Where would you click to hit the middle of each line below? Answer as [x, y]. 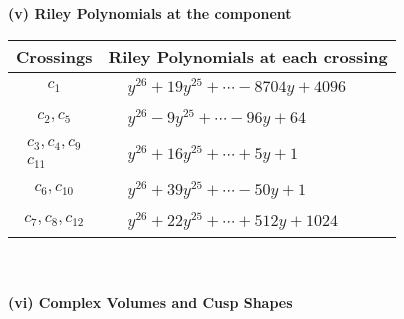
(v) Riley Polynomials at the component [150, 13]
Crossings [54, 56]
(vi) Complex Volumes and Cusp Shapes [150, 302]
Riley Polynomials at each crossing [248, 56]
